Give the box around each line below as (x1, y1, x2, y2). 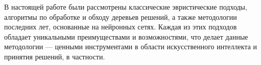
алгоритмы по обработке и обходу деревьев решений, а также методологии (4, 11, 237, 22)
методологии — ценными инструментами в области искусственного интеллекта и (4, 41, 257, 52)
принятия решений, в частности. (4, 51, 105, 61)
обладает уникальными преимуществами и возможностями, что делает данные (4, 31, 248, 42)
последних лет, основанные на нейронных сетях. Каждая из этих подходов (4, 21, 237, 32)
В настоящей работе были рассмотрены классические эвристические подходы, (4, 2, 247, 12)
